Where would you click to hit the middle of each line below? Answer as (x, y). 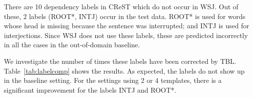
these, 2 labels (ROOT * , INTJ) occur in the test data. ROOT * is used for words (125, 16)
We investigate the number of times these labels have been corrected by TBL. (120, 61)
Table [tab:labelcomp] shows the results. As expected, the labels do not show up (124, 70)
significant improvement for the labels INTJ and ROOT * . (90, 89)
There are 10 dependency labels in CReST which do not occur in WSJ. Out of (121, 6)
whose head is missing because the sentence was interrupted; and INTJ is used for (127, 26)
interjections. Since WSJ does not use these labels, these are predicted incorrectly (126, 35)
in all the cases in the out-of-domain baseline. (72, 45)
